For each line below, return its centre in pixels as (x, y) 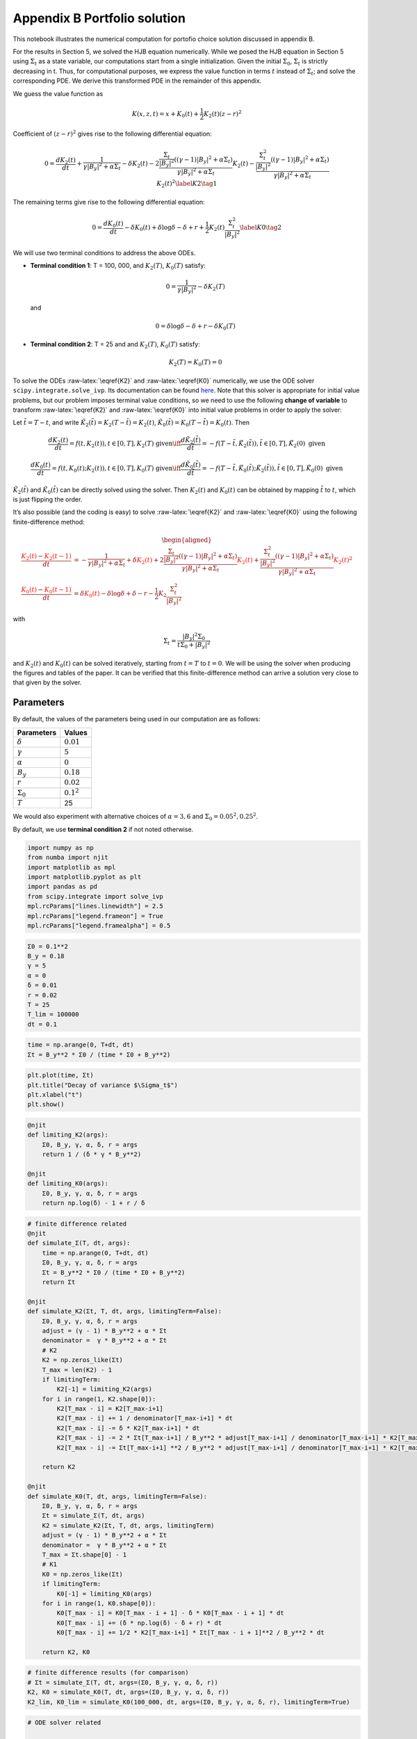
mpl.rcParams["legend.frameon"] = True (95, 916)
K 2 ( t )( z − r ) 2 (223, 114)
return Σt (59, 1282)
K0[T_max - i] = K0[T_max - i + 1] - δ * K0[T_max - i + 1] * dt (170, 1613)
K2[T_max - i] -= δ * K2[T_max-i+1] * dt (128, 1428)
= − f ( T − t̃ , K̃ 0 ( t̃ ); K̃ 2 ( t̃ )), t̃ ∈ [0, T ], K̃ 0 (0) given (272, 470)
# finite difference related (77, 1224)
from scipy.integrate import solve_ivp (95, 896)
